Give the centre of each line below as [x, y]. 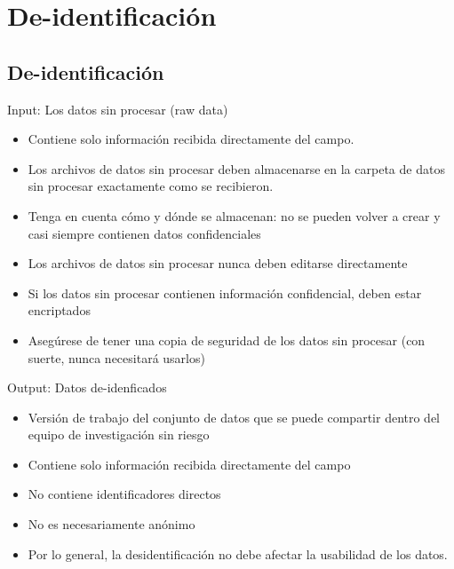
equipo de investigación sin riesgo [119, 435]
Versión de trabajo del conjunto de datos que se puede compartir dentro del [234, 417]
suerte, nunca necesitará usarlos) [116, 357]
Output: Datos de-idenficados [87, 387]
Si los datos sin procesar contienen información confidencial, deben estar [225, 292]
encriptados [59, 310]
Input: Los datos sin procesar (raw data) [118, 109]
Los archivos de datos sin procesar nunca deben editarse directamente [218, 263]
